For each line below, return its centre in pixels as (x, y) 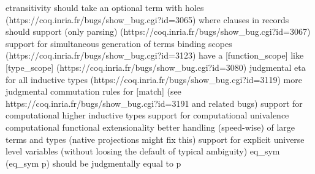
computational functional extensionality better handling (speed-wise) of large (150, 127)
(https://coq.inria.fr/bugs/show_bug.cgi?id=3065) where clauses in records (147, 19)
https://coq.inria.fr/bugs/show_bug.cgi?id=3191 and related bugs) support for (154, 103)
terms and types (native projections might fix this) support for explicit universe (155, 139)
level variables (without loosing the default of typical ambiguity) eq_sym (143, 151)
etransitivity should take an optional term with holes (105, 7)
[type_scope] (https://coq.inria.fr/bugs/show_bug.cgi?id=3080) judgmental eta (156, 67)
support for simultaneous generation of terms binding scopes (119, 43)
